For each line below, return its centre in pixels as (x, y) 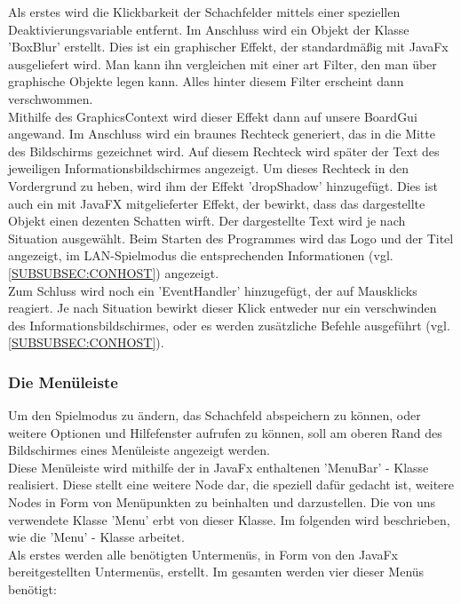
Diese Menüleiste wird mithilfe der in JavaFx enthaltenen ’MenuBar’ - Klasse (219, 467)
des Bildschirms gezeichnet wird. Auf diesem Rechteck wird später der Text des (224, 151)
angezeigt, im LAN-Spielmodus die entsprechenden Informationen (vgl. (201, 255)
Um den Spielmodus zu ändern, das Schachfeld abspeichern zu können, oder (215, 415)
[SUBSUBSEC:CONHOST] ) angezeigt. (114, 272)
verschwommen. (51, 98)
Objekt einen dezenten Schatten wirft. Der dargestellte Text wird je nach (207, 221)
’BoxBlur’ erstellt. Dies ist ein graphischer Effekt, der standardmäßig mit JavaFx (228, 47)
